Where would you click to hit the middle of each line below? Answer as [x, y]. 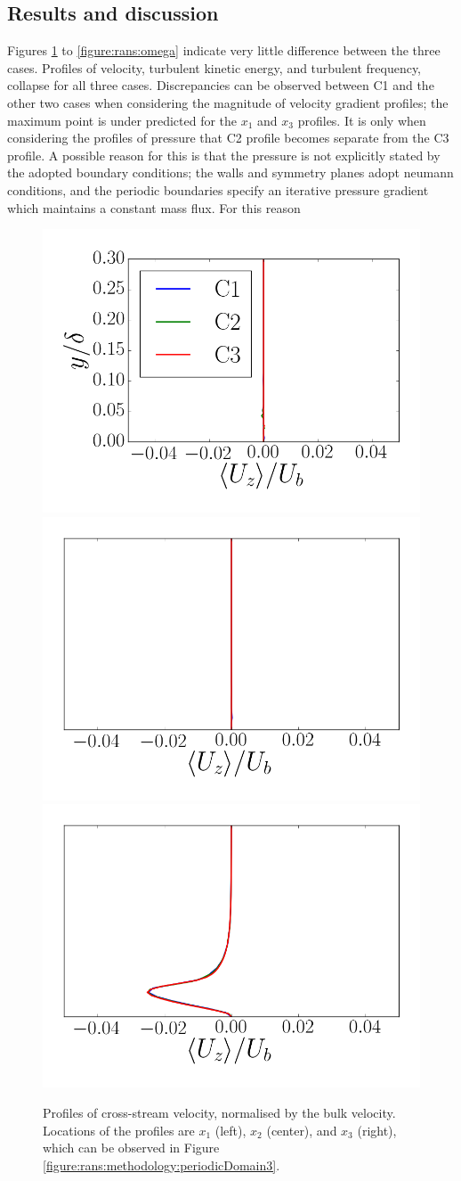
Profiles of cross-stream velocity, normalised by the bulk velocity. [219, 1112]
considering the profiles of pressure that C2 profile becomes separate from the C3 [228, 138]
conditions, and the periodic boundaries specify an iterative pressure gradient [218, 189]
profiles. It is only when [362, 120]
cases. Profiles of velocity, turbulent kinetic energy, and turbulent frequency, [214, 67]
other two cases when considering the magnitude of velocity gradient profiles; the [228, 102]
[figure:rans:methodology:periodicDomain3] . [162, 1165]
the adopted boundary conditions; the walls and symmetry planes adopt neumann [230, 172]
